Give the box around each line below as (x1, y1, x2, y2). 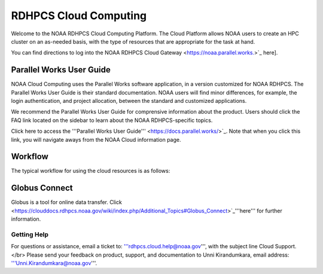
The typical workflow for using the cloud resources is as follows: (11, 168, 170, 175)
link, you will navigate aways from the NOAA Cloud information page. (11, 136, 182, 143)
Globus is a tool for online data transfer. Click (11, 199, 122, 206)
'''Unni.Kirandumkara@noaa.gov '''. (11, 260, 97, 267)
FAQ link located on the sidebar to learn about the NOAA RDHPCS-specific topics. (11, 117, 213, 124)
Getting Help (11, 230, 49, 239)
